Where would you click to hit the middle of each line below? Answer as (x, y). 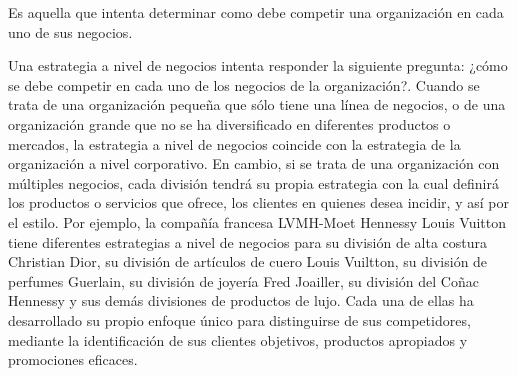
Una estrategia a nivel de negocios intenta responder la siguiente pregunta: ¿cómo (258, 65)
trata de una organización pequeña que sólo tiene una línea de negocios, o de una (257, 104)
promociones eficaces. (73, 359)
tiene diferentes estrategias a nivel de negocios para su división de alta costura (247, 241)
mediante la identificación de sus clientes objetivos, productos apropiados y (238, 339)
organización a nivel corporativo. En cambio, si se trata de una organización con (254, 163)
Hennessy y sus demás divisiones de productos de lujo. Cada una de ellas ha (241, 300)
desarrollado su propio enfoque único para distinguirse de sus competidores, (239, 319)
